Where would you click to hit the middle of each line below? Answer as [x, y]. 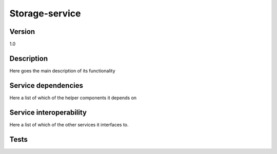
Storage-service [45, 13]
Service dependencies [46, 85]
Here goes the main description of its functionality [62, 71]
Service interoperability [48, 112]
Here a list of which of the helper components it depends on [73, 98]
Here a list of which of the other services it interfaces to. [69, 124]
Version [22, 32]
